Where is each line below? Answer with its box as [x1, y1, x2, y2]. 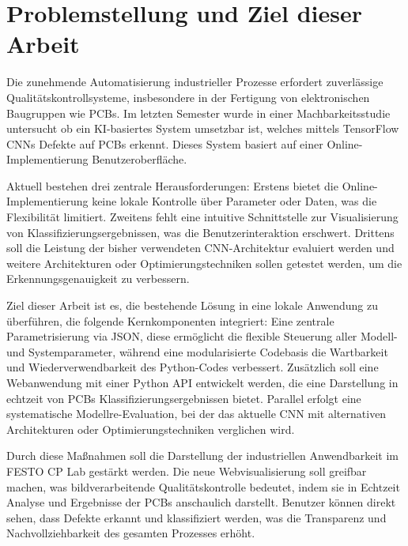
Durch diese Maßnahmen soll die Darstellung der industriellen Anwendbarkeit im [6, 447, 399, 464]
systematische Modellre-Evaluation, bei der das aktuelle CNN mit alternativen [6, 405, 387, 422]
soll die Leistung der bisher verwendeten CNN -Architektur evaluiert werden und [6, 239, 395, 256]
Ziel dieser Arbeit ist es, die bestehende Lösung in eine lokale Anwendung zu [6, 297, 379, 314]
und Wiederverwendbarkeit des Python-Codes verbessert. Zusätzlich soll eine [6, 359, 379, 375]
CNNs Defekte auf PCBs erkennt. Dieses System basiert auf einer [6, 135, 323, 152]
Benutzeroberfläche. [92, 151, 187, 168]
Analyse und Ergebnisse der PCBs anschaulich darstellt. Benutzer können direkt [6, 494, 396, 510]
